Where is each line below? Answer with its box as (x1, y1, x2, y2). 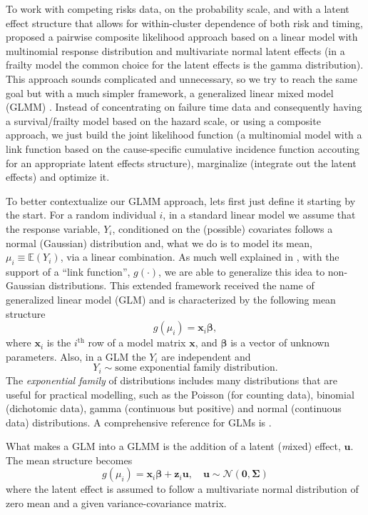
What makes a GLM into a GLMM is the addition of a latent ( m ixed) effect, (6, 439, 341, 454)
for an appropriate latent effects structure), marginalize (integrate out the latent (6, 155, 357, 170)
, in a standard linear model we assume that (163, 207, 356, 222)
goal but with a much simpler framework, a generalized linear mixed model (6, 85, 334, 100)
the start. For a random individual (6, 207, 156, 222)
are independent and (161, 349, 251, 364)
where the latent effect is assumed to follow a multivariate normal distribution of (6, 481, 359, 496)
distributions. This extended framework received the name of (48, 278, 315, 293)
